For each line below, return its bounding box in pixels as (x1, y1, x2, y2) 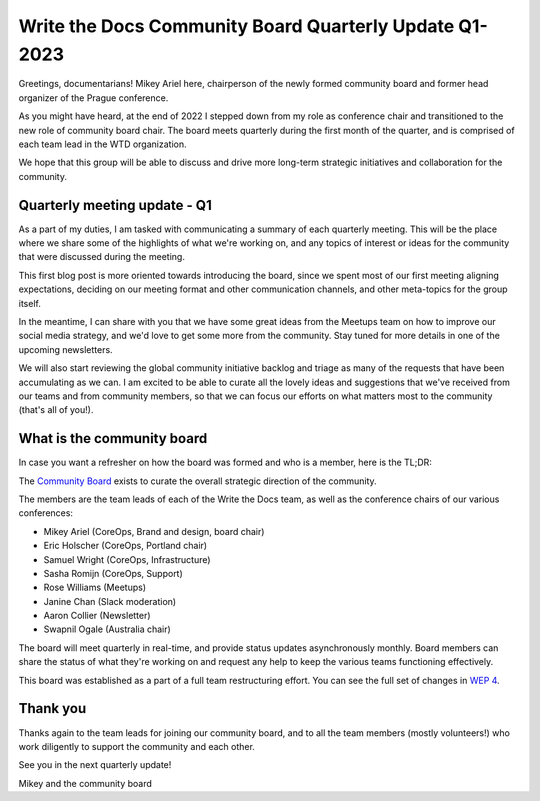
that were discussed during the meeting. (18, 251, 185, 263)
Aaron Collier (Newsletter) (43, 610, 151, 622)
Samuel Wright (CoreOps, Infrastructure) (43, 553, 211, 565)
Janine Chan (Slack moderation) (43, 595, 177, 607)
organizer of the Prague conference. (18, 91, 169, 104)
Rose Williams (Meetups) (43, 581, 147, 594)
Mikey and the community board (18, 777, 152, 789)
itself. (18, 297, 42, 309)
